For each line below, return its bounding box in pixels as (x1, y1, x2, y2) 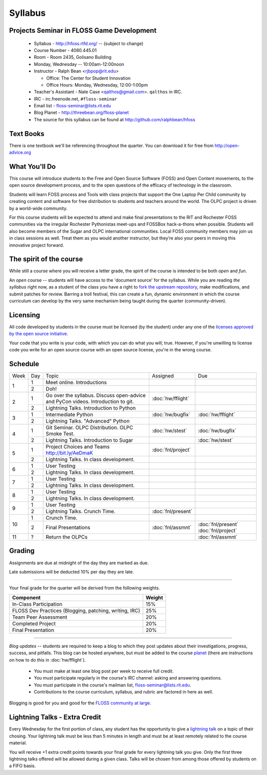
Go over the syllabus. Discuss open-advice (45, 392, 146, 399)
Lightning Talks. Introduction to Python (45, 405, 136, 412)
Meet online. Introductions (45, 379, 107, 386)
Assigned (151, 373, 174, 380)
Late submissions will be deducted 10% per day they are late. (9, 569, 134, 575)
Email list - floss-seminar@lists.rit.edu (34, 103, 111, 109)
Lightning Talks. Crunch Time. (45, 508, 116, 515)
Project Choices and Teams (45, 443, 110, 450)
